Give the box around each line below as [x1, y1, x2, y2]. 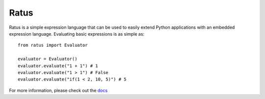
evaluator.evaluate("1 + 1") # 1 [18, 63, 98, 68]
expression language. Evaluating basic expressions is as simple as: [9, 31, 145, 37]
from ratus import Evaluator [18, 42, 88, 48]
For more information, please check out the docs [9, 87, 108, 93]
